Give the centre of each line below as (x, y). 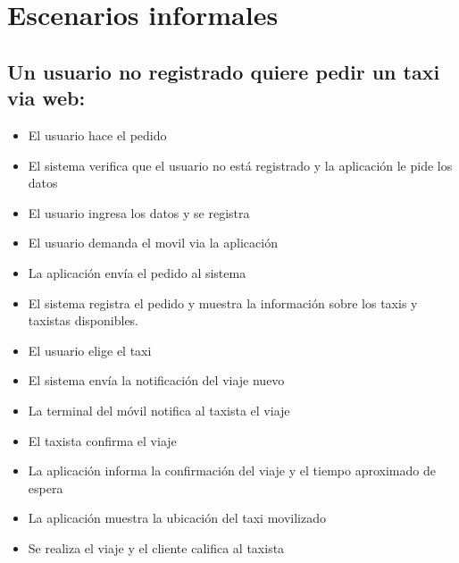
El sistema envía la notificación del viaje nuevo (156, 380)
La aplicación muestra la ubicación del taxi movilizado (177, 518)
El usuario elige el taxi (90, 350)
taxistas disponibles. (83, 320)
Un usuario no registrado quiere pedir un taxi (224, 71)
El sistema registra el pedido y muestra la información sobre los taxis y (223, 303)
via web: (46, 98)
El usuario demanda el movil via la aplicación (153, 243)
